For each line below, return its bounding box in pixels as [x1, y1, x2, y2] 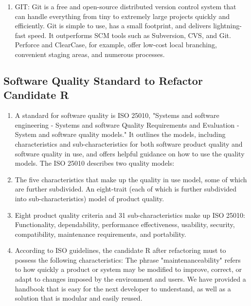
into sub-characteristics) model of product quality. [15, 193, 164, 203]
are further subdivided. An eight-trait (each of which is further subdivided [15, 184, 236, 194]
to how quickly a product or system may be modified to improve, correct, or [15, 264, 242, 274]
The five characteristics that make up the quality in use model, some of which [15, 174, 247, 184]
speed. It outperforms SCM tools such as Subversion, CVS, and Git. [28, 30, 231, 40]
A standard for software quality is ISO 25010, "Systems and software [15, 110, 219, 120]
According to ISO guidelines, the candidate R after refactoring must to [15, 245, 226, 255]
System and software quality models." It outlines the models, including [15, 129, 226, 139]
